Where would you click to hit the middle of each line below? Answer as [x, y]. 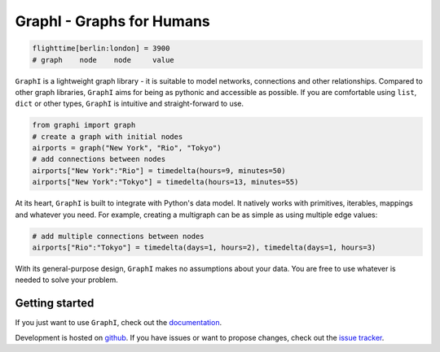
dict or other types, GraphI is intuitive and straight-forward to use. [130, 104]
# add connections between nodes [99, 159]
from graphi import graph [84, 125]
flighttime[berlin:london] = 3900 [101, 48]
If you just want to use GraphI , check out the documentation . [119, 323]
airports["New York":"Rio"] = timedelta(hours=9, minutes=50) [159, 170]
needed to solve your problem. [66, 280]
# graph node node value [103, 60]
